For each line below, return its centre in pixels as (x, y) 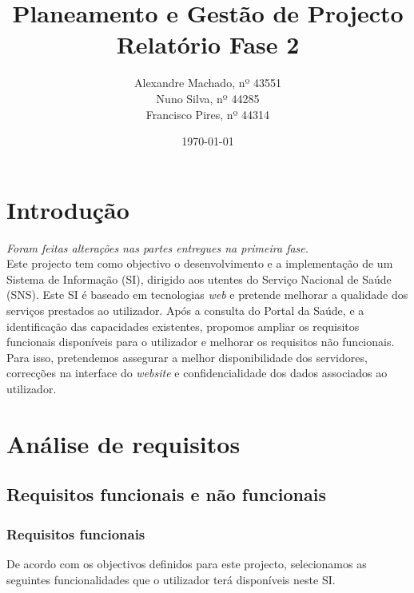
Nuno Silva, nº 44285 (208, 98)
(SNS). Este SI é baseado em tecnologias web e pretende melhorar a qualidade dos (207, 295)
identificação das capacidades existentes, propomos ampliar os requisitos (183, 326)
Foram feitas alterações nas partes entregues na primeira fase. (158, 247)
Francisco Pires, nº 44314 (208, 114)
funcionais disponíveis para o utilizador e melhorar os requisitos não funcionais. (201, 342)
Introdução (68, 209)
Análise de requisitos (123, 443)
